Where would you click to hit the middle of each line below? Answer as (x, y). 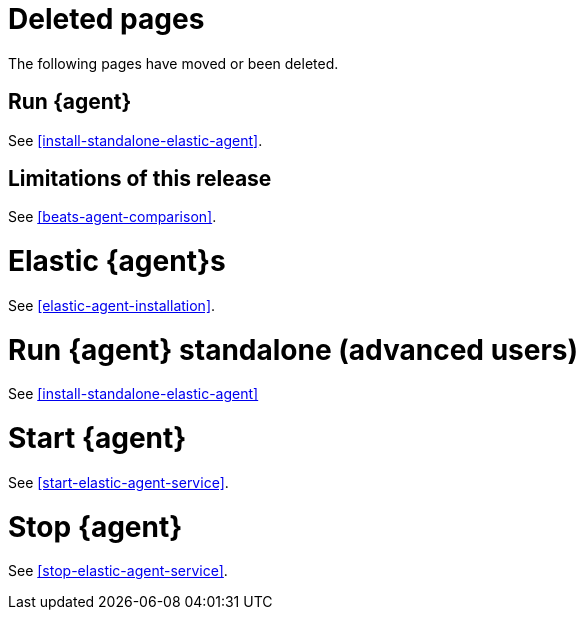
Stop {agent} (95, 526)
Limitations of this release (140, 179)
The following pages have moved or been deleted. (173, 63)
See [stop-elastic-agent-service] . (118, 571)
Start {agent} (97, 438)
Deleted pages (106, 19)
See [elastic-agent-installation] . (112, 305)
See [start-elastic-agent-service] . (118, 482)
